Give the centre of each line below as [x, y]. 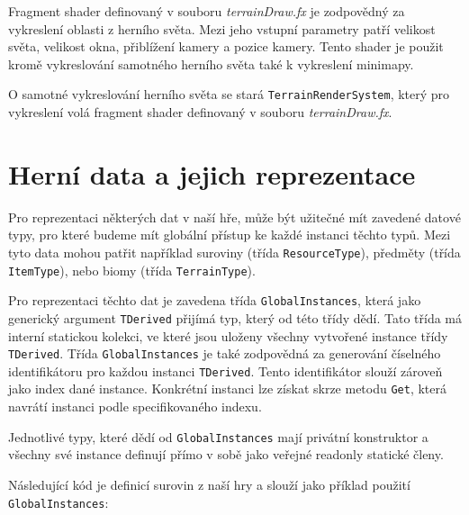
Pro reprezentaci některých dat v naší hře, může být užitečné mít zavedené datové [234, 217]
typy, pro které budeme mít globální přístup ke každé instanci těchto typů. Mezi [230, 235]
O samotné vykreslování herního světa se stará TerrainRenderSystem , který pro [229, 94]
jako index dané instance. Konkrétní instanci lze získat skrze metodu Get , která [228, 389]
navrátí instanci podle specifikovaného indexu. [135, 407]
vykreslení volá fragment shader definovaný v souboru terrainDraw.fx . [200, 112]
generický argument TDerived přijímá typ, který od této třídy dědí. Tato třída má [235, 317]
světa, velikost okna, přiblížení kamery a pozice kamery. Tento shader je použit [226, 46]
